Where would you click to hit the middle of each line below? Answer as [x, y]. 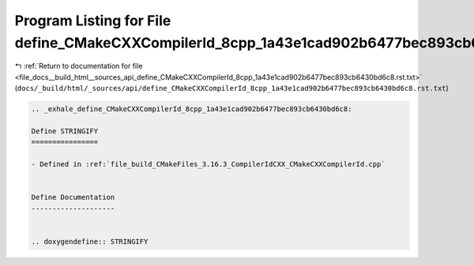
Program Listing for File [93, 21]
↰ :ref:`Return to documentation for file [79, 66]
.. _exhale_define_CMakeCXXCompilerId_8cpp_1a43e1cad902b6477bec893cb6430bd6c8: [192, 109]
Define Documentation [73, 198]
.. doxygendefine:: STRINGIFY [90, 241]
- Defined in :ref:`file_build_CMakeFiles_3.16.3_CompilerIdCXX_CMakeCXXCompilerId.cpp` [209, 164]
